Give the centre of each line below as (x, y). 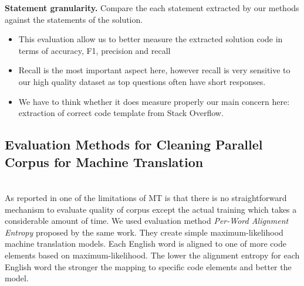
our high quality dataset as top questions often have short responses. (142, 81)
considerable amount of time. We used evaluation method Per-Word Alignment (147, 221)
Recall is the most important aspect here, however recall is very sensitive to (154, 70)
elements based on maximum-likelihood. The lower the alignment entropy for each (152, 255)
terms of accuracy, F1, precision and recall (94, 50)
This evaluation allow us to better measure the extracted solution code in (151, 39)
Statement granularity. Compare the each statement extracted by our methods (152, 8)
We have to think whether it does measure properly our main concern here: (154, 101)
